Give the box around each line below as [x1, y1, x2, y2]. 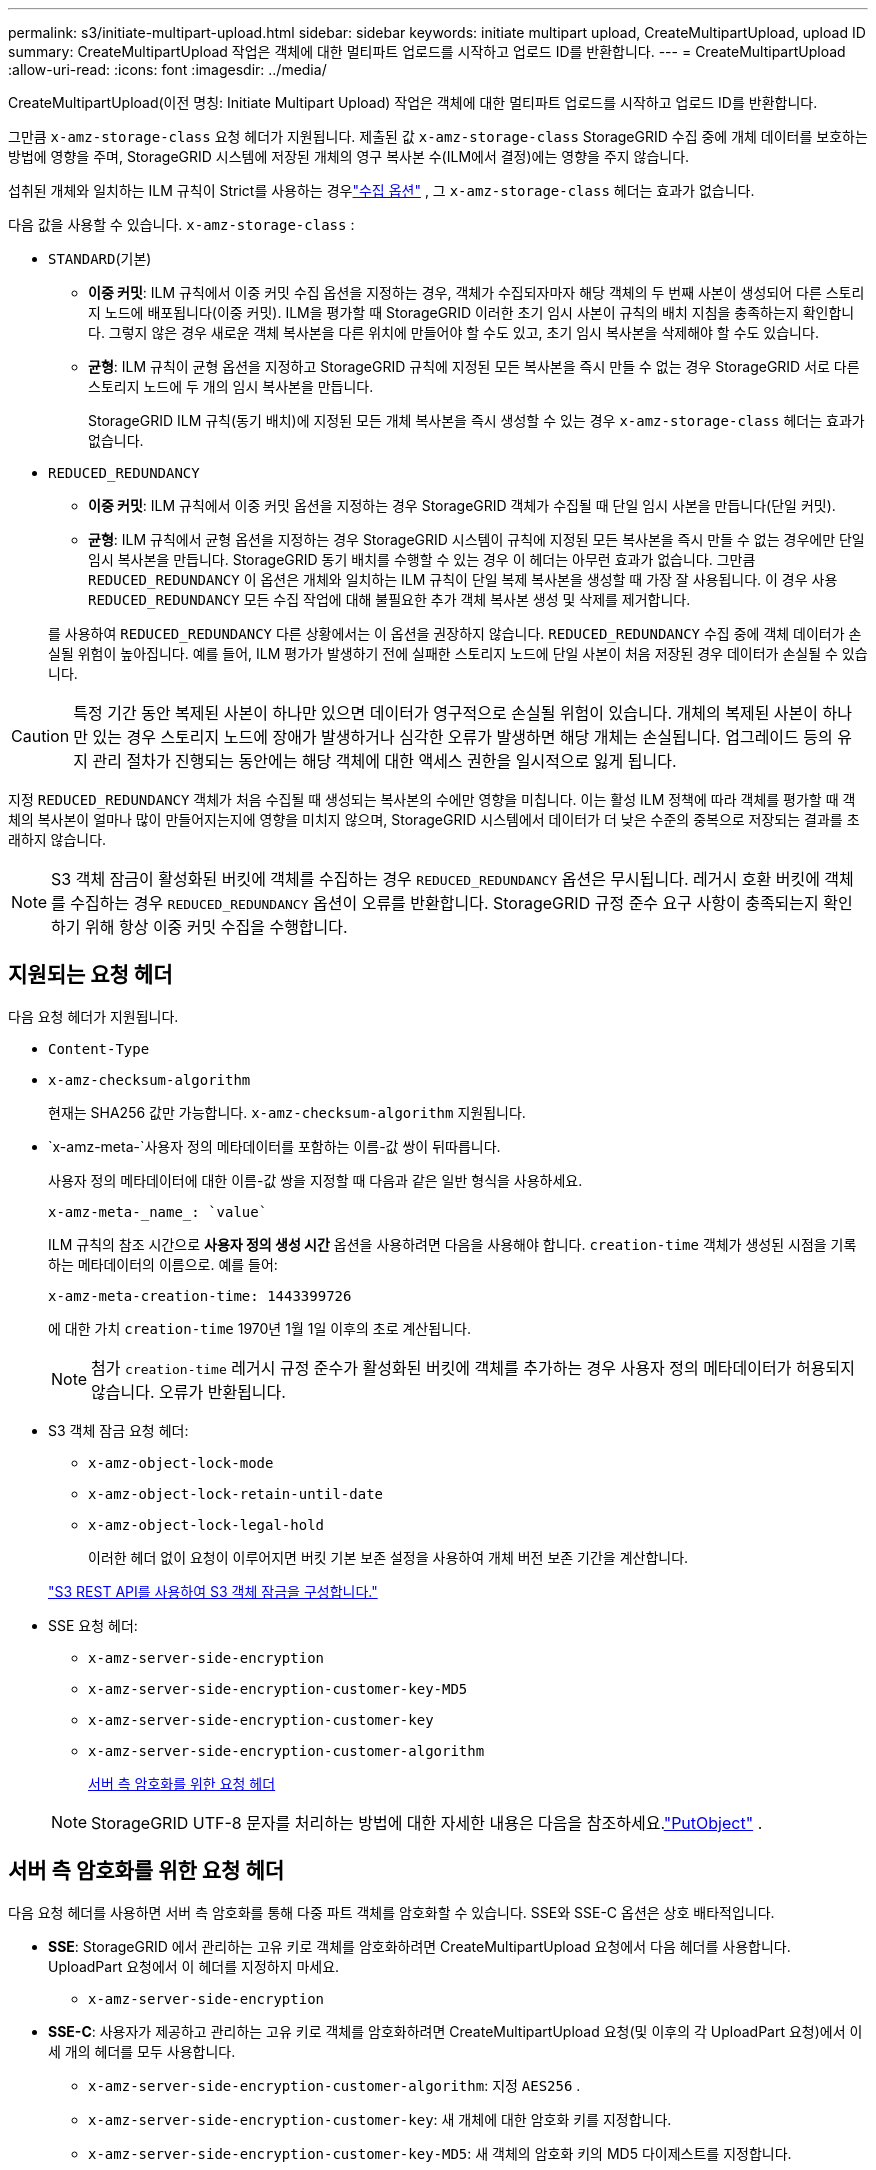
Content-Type [48, 1040, 150, 1057]
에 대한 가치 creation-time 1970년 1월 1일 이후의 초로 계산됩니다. [48, 1319, 471, 1337]
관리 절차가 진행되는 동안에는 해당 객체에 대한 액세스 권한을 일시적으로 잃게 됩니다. [92, 751, 677, 771]
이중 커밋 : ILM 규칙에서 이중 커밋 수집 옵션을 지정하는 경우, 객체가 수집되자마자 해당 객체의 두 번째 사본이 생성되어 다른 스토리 [88, 284, 865, 301]
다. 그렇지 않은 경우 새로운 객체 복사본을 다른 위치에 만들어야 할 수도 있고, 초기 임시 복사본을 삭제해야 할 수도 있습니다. [88, 324, 819, 341]
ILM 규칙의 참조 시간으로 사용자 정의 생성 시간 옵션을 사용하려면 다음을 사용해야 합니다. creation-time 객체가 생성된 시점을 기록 [48, 1235, 857, 1253]
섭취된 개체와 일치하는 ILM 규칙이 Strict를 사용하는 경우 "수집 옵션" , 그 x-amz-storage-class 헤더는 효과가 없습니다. [8, 182, 755, 199]
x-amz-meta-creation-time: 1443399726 [48, 1287, 352, 1304]
